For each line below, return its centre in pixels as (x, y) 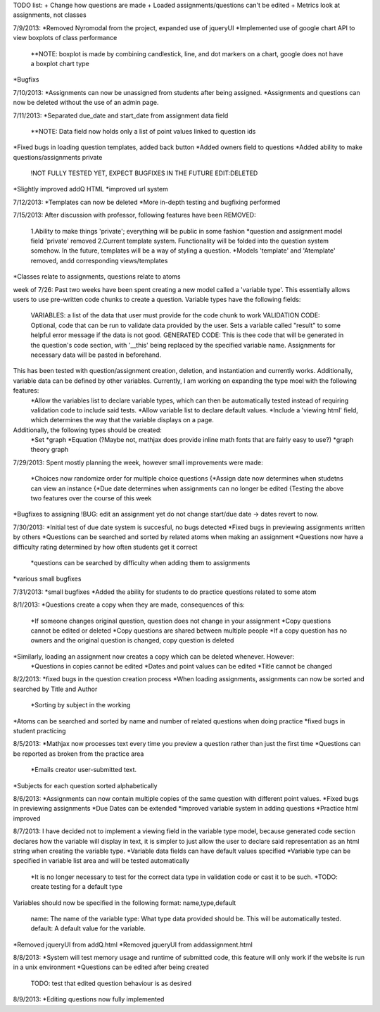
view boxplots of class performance (65, 38)
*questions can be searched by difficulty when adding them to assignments (140, 562)
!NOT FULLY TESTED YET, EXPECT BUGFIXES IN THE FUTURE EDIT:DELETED (144, 173)
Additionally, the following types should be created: (87, 430)
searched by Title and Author (55, 689)
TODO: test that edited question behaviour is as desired (111, 983)
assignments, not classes (50, 15)
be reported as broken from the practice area (78, 754)
